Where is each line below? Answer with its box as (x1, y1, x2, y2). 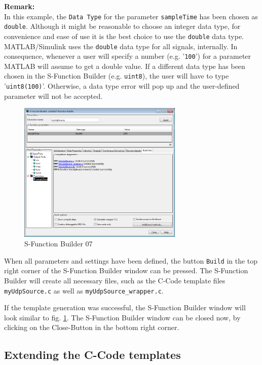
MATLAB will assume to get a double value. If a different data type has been (4, 60, 245, 71)
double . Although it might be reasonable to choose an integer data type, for (4, 21, 241, 31)
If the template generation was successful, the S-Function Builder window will (4, 302, 246, 313)
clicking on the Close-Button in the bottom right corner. (4, 322, 179, 333)
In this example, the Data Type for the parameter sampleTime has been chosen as (4, 11, 258, 21)
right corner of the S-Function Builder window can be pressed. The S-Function (4, 265, 248, 276)
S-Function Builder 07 (24, 238, 93, 249)
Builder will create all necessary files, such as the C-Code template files (4, 275, 226, 285)
